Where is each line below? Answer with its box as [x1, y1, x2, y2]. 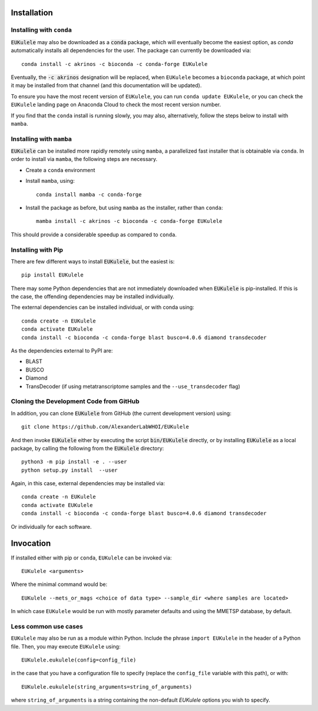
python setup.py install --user [21, 466, 118, 473]
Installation [11, 8, 53, 18]
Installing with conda [11, 26, 72, 34]
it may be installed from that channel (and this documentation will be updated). [11, 82, 202, 89]
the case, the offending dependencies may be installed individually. [11, 293, 175, 300]
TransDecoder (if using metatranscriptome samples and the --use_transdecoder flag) [25, 383, 241, 390]
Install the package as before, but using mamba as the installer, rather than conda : [25, 204, 223, 211]
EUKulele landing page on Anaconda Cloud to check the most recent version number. [11, 101, 221, 108]
